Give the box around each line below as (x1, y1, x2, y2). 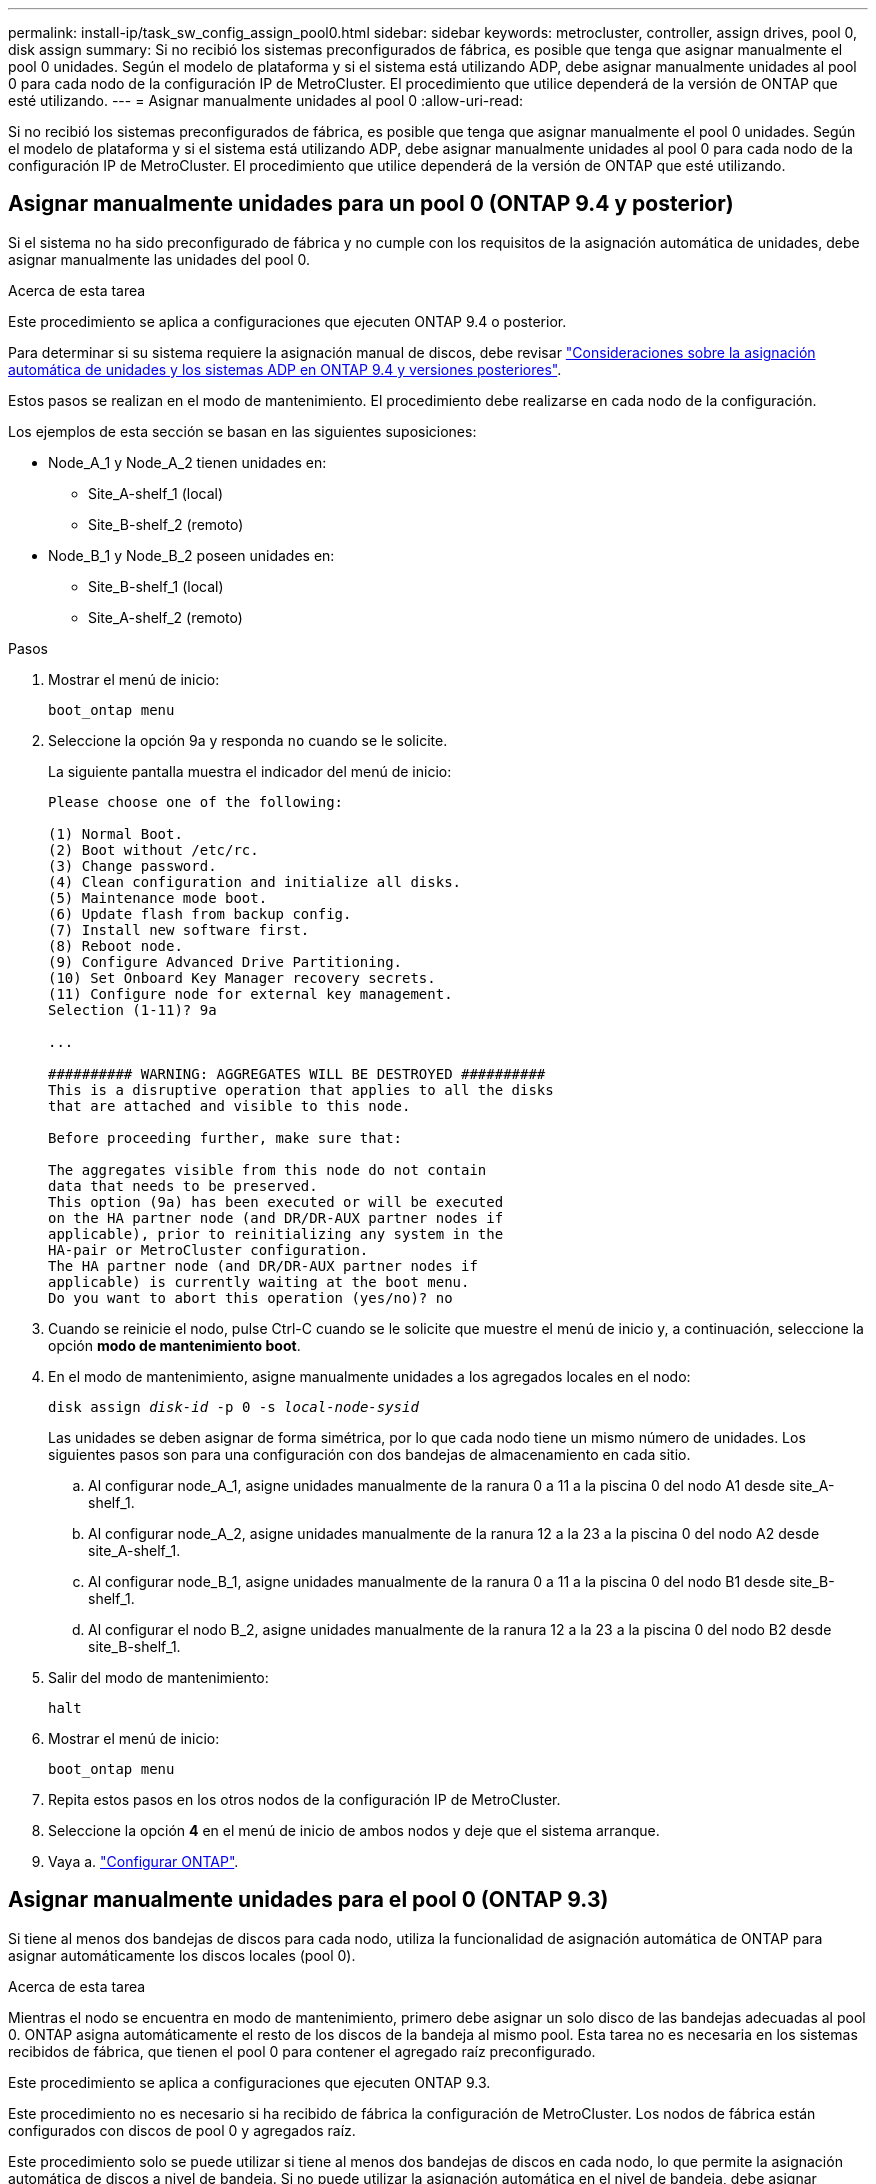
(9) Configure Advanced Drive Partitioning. (48, 953, 403, 970)
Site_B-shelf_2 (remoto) (88, 515, 244, 533)
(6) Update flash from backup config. (48, 905, 352, 922)
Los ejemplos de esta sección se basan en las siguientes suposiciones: (8, 422, 477, 440)
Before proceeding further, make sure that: (48, 1129, 403, 1146)
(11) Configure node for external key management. (48, 985, 453, 1002)
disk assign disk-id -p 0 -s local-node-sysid (48, 1398, 419, 1415)
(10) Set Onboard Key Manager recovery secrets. (48, 969, 436, 986)
